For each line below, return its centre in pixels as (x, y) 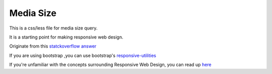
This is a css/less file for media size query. (53, 28)
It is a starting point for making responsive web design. (66, 37)
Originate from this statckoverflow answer (53, 46)
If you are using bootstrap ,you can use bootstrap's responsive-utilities (83, 55)
